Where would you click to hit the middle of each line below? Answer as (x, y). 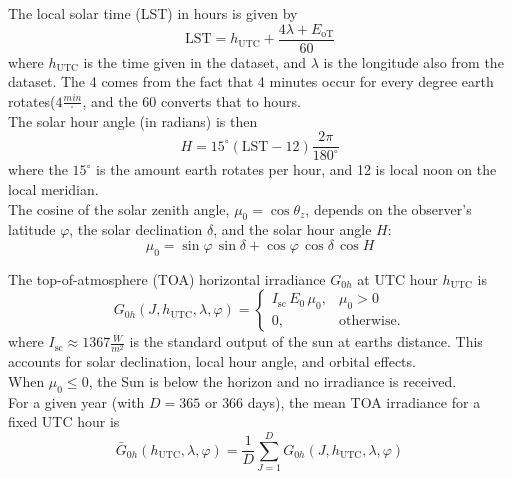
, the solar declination (136, 229)
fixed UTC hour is (64, 421)
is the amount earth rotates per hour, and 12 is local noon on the (296, 169)
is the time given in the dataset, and (195, 61)
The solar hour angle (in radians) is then (133, 120)
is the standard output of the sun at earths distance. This (306, 341)
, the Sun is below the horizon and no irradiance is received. (272, 381)
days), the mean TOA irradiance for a (364, 401)
